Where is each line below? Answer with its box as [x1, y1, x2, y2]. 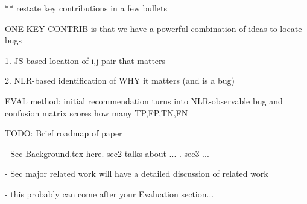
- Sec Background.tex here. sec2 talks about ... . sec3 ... [5, 147, 209, 159]
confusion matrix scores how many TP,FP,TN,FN [5, 106, 188, 119]
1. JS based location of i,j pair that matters [5, 54, 166, 66]
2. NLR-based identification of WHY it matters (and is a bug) [5, 74, 235, 87]
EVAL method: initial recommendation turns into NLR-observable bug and [5, 94, 283, 107]
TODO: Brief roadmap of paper [5, 127, 122, 139]
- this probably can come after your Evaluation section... [5, 187, 214, 200]
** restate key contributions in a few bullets [5, 2, 168, 14]
